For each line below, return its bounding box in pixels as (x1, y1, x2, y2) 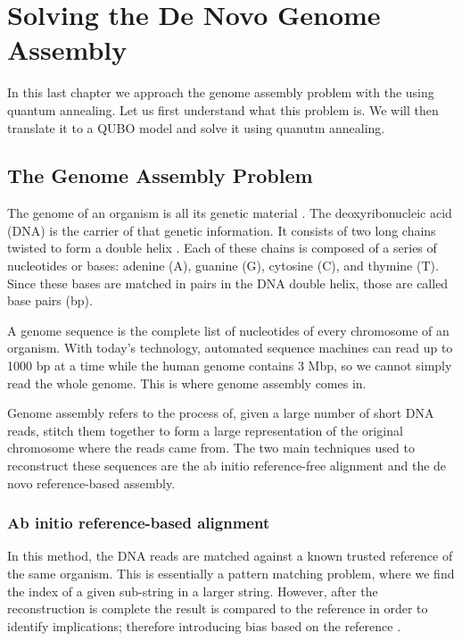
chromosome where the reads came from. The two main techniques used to (7, 438, 415, 457)
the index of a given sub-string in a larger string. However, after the (7, 581, 378, 600)
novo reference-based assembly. (7, 473, 176, 492)
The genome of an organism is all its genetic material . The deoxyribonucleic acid (7, 204, 452, 222)
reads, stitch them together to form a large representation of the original (7, 420, 403, 439)
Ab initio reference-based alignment (7, 512, 270, 534)
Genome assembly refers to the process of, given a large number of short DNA (7, 404, 434, 422)
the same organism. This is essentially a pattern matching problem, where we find (7, 564, 455, 583)
